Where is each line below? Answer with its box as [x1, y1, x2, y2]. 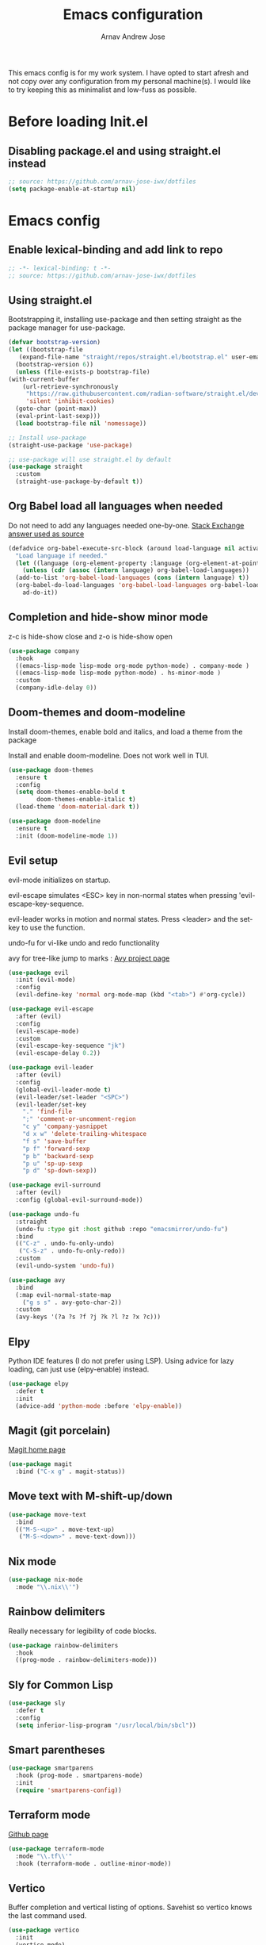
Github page [8, 1829, 49, 1839]
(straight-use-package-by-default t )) [15, 478, 144, 485]
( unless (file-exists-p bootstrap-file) [15, 367, 150, 376]
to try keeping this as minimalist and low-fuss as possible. [8, 85, 197, 94]
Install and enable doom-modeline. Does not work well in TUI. [8, 750, 210, 760]
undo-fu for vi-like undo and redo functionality [8, 938, 160, 947]
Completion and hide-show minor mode [8, 611, 208, 624]
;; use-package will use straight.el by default [8, 455, 172, 463]
